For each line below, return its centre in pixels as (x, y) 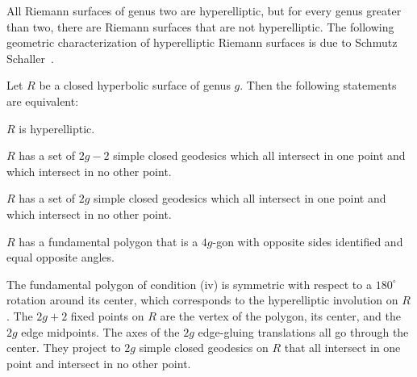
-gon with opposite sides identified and (308, 241)
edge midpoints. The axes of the (100, 331)
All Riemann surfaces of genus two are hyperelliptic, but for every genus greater (204, 10)
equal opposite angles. (60, 257)
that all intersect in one (342, 348)
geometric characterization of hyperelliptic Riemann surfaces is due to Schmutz (202, 42)
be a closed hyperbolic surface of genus (135, 85)
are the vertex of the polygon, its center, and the (280, 315)
